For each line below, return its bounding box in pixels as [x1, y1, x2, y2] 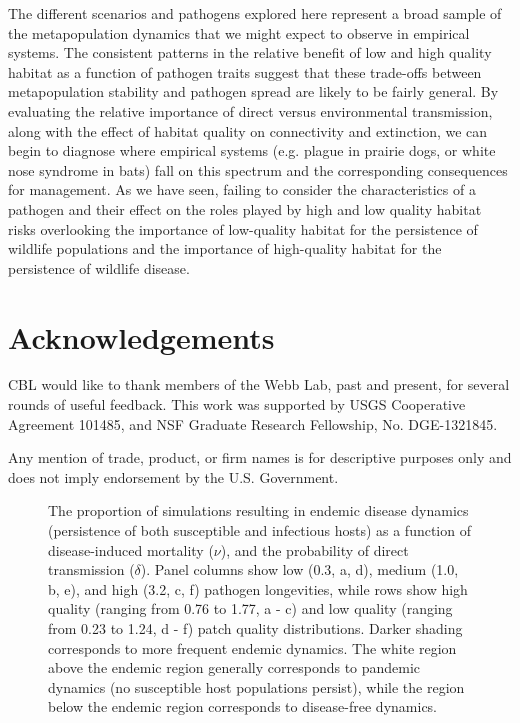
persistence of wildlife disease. [8, 257, 190, 278]
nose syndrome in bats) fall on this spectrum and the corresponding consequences [8, 159, 508, 180]
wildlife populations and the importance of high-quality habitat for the [8, 238, 442, 259]
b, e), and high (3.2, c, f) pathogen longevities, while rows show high [48, 578, 468, 599]
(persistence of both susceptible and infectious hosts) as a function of [48, 520, 471, 540]
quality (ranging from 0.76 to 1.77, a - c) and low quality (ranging [48, 598, 453, 619]
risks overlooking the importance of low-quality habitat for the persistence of [8, 218, 478, 239]
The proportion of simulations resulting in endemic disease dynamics [48, 500, 469, 521]
